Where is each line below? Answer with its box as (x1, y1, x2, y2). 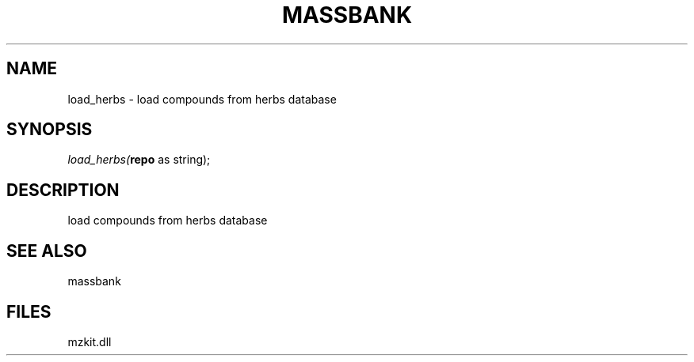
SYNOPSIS (6, 119, 93, 140)
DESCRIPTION (6, 179, 120, 200)
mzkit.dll (67, 334, 112, 349)
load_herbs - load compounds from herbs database (67, 92, 337, 106)
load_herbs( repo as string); (67, 153, 211, 167)
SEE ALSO (6, 240, 87, 261)
